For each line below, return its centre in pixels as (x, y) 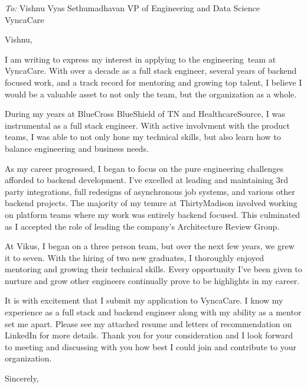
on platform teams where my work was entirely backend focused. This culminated (153, 214)
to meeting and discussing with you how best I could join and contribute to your (151, 346)
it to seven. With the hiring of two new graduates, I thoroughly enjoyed (134, 257)
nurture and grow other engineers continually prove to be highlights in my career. (152, 280)
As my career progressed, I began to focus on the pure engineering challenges (144, 168)
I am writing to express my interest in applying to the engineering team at (141, 59)
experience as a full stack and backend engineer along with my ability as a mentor (153, 312)
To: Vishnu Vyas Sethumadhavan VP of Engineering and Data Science (132, 8)
